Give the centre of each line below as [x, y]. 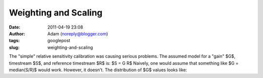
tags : [14, 41]
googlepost [59, 41]
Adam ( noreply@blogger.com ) [78, 33]
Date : [15, 27]
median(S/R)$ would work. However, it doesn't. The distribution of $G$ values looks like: [98, 70]
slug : [14, 47]
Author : [17, 33]
